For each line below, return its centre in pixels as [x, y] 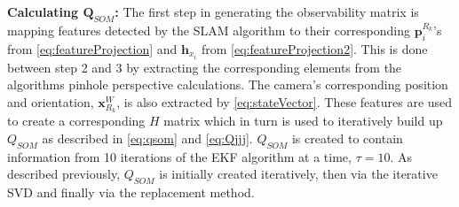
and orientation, [51, 101]
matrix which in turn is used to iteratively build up [303, 121]
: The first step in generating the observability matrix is [267, 11]
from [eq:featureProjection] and [92, 48]
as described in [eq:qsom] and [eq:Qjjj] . [147, 138]
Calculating [43, 11]
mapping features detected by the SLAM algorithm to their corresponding [209, 30]
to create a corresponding [76, 121]
